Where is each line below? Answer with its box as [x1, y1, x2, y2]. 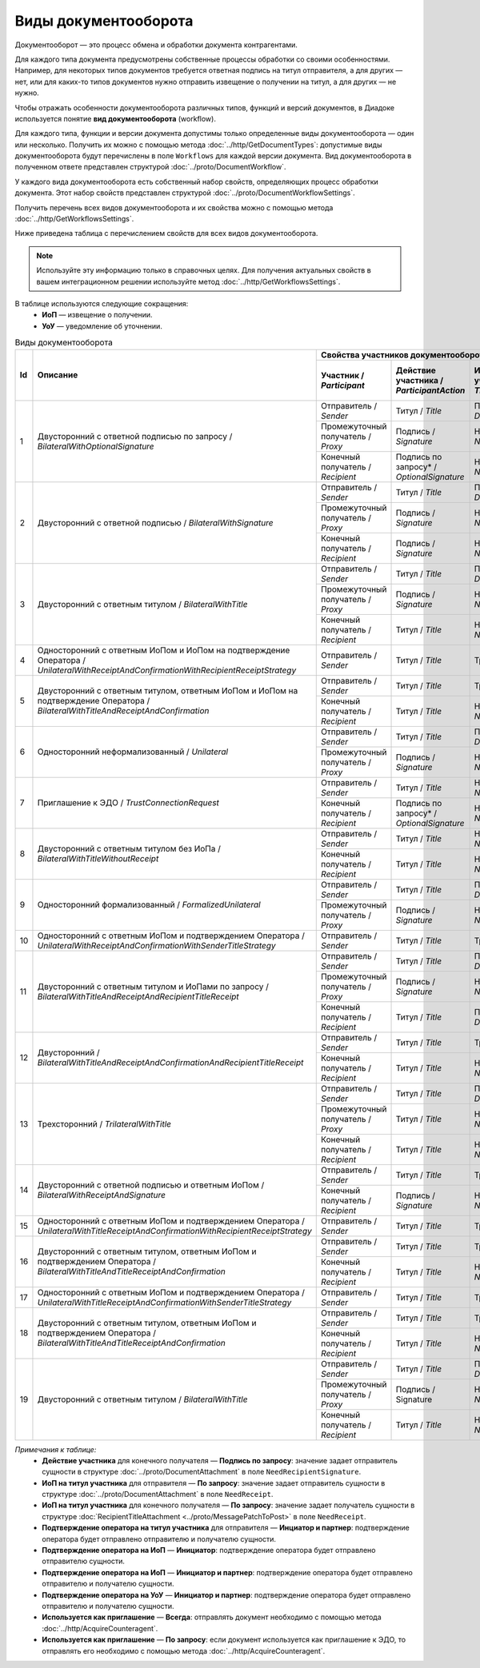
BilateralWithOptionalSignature [37, 441, 155, 452]
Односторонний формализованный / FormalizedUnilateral [37, 900, 261, 911]
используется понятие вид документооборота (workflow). [14, 114, 216, 123]
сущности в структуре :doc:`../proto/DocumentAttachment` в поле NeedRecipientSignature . [42, 1467, 362, 1477]
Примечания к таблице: [14, 1444, 97, 1455]
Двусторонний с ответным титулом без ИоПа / [37, 844, 222, 855]
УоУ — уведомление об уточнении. [42, 321, 163, 331]
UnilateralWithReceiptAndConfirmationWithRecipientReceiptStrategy [37, 664, 297, 676]
